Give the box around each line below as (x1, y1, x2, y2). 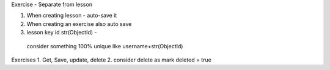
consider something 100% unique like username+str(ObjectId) (26, 42, 183, 49)
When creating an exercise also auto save (26, 20, 132, 27)
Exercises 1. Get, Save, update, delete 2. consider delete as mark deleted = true (11, 56, 212, 63)
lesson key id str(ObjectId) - (26, 29, 97, 36)
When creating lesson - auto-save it (26, 12, 117, 19)
